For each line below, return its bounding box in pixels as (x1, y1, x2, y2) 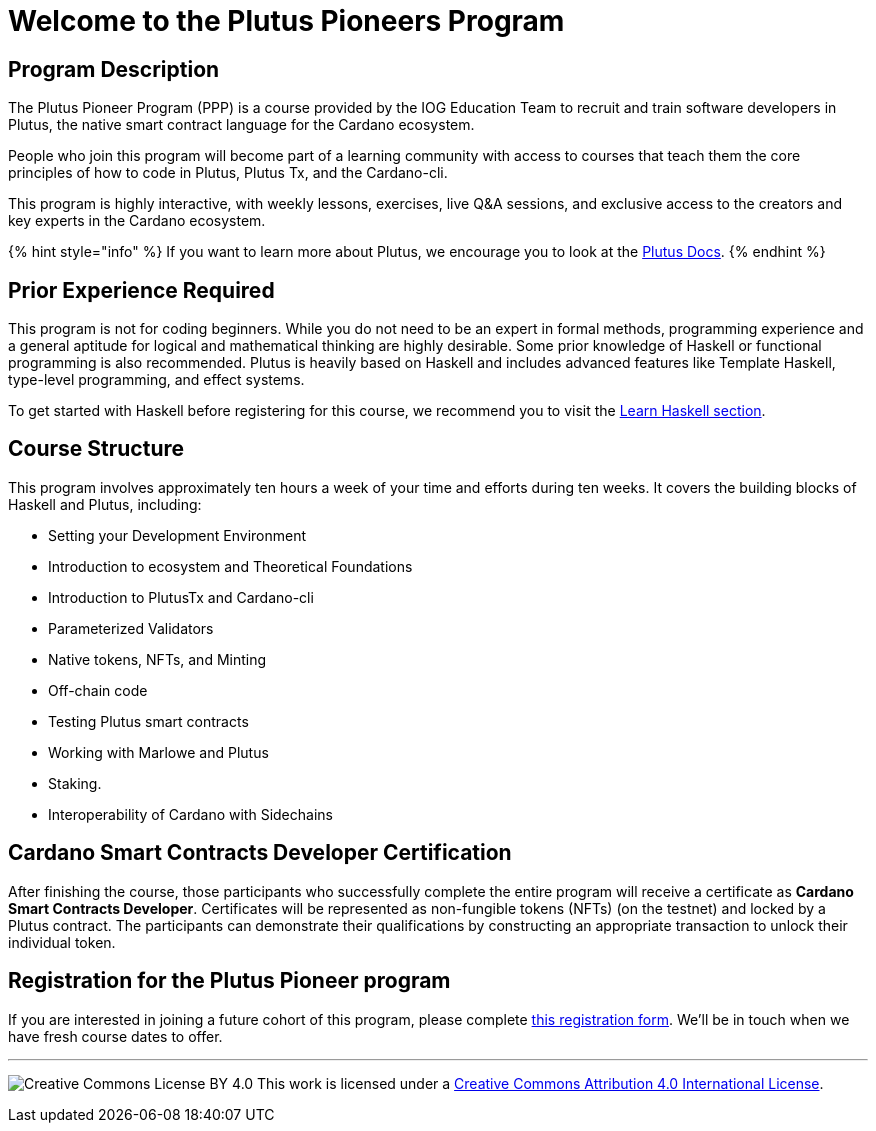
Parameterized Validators (48, 619, 214, 637)
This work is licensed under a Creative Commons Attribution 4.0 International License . (257, 1074, 824, 1092)
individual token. (8, 933, 116, 951)
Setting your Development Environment (48, 526, 307, 544)
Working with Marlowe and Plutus (48, 743, 269, 761)
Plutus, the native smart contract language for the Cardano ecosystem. (8, 116, 475, 134)
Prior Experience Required (8, 277, 275, 303)
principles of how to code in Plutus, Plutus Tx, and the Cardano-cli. (8, 164, 448, 182)
